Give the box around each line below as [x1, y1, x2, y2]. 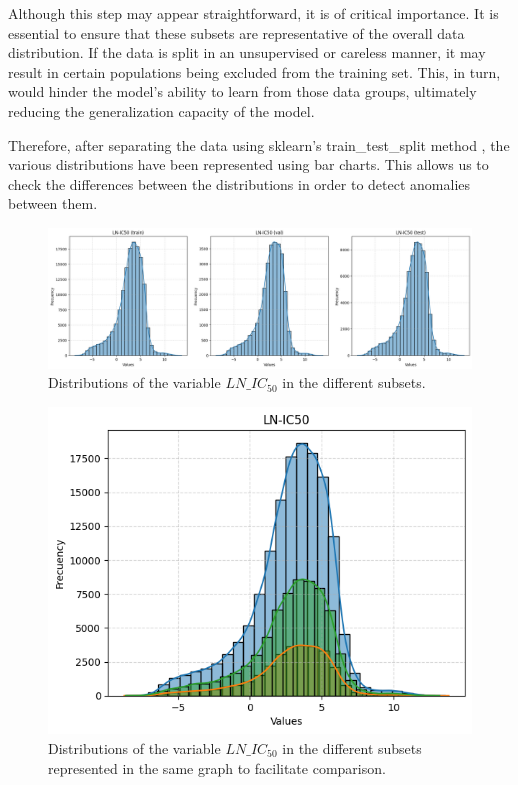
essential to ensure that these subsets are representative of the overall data [8, 22, 465, 43]
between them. [8, 193, 98, 214]
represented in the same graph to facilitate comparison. [48, 757, 386, 778]
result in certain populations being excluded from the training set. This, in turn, [8, 61, 501, 82]
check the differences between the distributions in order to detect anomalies [8, 173, 471, 194]
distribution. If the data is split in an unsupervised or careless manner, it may [8, 42, 486, 63]
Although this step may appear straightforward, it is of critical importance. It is [8, 3, 499, 23]
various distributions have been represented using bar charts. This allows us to [8, 154, 489, 175]
